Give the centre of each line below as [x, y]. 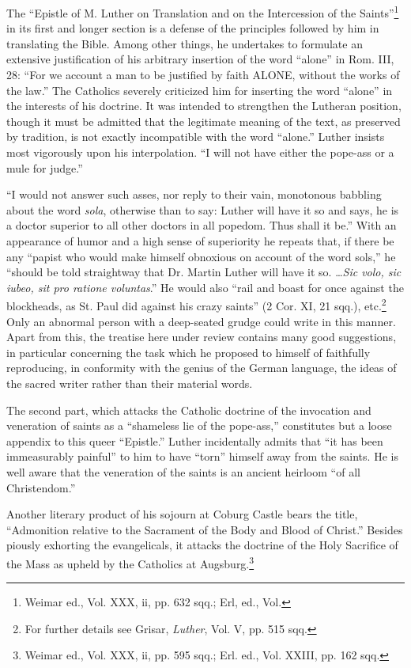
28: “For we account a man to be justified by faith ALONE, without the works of [203, 75]
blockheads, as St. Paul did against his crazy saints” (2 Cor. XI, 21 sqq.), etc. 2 [196, 304]
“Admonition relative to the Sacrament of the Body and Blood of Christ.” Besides [205, 529]
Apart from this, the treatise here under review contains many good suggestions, [202, 337]
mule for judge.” [45, 167]
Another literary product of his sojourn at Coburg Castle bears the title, [182, 514]
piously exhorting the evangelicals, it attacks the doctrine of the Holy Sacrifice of [202, 545]
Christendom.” [41, 487]
